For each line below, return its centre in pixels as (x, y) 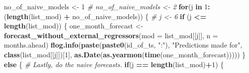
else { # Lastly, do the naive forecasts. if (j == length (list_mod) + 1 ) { (114, 64)
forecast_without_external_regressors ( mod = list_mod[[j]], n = (111, 35)
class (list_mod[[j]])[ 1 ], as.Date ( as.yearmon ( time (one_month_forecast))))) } (125, 54)
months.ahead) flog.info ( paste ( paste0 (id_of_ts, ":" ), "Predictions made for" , (123, 45)
